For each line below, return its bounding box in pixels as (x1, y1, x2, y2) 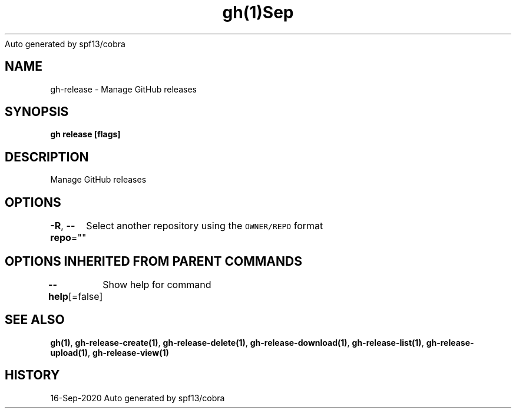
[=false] (68, 290, 103, 302)
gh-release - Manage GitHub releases (50, 84, 197, 94)
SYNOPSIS (5, 104, 69, 120)
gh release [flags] (50, 129, 121, 140)
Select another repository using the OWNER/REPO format (86, 220, 323, 232)
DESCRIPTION (5, 149, 89, 164)
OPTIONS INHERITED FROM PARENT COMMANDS (5, 253, 302, 269)
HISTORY (5, 368, 60, 383)
